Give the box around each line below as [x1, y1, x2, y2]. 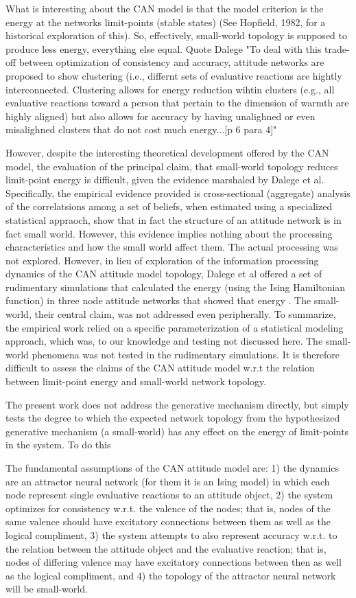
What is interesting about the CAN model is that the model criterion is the [5, 1, 324, 15]
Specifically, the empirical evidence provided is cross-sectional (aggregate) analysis [5, 185, 351, 200]
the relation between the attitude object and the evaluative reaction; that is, [5, 541, 327, 555]
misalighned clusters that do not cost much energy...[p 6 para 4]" [5, 122, 277, 137]
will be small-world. [5, 582, 88, 596]
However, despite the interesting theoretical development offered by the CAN [5, 145, 329, 159]
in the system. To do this [5, 437, 111, 452]
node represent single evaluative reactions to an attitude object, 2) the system [5, 487, 333, 502]
